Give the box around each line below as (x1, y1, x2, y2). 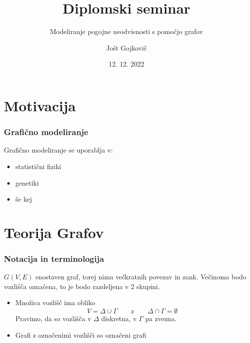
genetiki (15, 177, 39, 188)
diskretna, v (101, 313, 137, 324)
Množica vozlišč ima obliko (15, 297, 95, 308)
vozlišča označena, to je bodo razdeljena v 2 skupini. (4, 281, 160, 291)
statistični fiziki (15, 161, 61, 171)
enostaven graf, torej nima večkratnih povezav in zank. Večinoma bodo (35, 272, 247, 282)
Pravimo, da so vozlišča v (15, 313, 91, 324)
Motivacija (4, 95, 76, 115)
